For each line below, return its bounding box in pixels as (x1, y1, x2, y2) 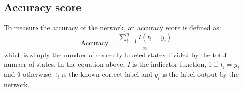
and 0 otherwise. (4, 69, 53, 79)
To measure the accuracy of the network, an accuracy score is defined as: (4, 22, 221, 33)
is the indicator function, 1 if (132, 59, 218, 69)
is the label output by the (162, 69, 239, 79)
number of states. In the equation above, (4, 59, 125, 69)
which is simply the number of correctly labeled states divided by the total (4, 49, 227, 59)
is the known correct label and (62, 69, 152, 79)
